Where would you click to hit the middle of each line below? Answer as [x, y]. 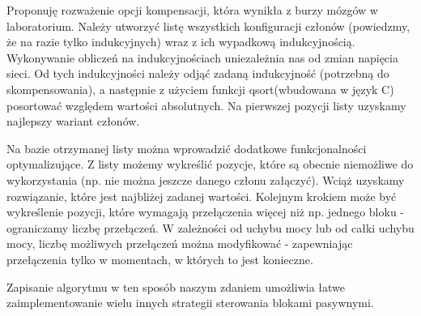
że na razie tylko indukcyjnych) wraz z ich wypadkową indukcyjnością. [181, 42]
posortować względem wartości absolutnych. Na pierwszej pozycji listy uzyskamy [206, 105]
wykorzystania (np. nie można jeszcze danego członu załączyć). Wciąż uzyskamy [206, 179]
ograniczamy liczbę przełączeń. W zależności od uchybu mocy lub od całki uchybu [210, 227]
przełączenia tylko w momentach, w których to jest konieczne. [160, 259]
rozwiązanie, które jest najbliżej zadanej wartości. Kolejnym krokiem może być [202, 196]
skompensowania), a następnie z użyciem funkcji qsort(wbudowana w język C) [200, 89]
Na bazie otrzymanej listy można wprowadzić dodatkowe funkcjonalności [187, 148]
